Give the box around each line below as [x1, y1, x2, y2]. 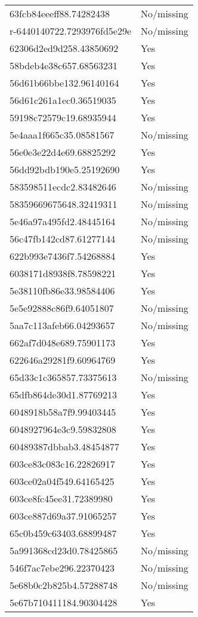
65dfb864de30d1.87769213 [10, 388, 117, 401]
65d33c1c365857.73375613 [10, 370, 117, 384]
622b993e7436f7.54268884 [10, 249, 116, 263]
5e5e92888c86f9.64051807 [10, 301, 114, 315]
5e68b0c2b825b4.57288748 [10, 578, 118, 592]
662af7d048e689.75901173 [10, 336, 116, 349]
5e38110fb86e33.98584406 [10, 284, 115, 297]
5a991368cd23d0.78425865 [10, 544, 118, 557]
